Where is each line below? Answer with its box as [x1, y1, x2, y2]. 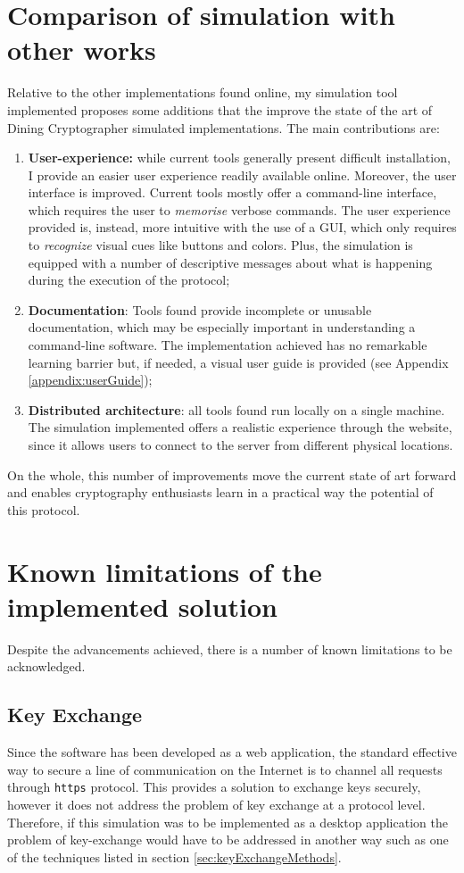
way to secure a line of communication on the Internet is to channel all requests [7, 760, 443, 778]
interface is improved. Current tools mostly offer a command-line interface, [28, 183, 437, 202]
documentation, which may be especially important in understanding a [28, 318, 416, 337]
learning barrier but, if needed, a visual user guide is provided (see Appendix [28, 353, 449, 371]
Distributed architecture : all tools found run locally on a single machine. [28, 400, 445, 419]
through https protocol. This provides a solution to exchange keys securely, [7, 777, 421, 796]
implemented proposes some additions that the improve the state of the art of [7, 100, 433, 119]
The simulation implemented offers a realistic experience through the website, [28, 418, 452, 436]
